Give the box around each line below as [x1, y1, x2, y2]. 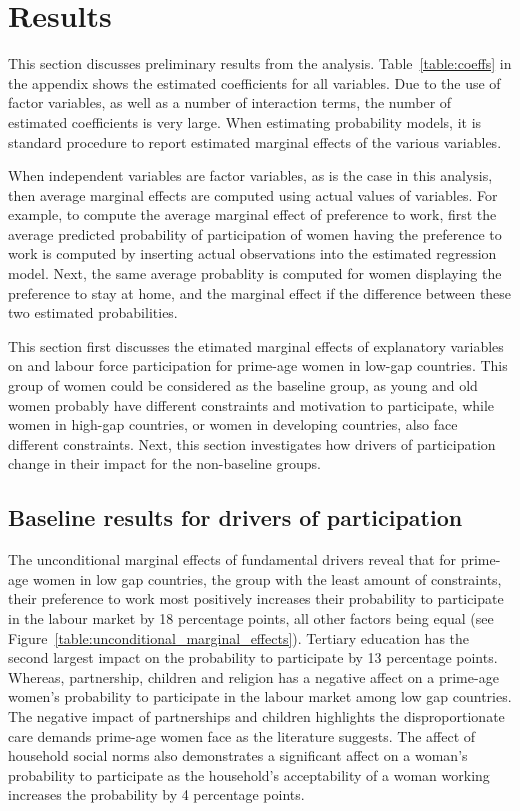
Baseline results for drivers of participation [8, 502, 463, 533]
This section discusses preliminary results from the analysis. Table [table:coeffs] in [8, 53, 512, 74]
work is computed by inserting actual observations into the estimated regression [8, 243, 497, 264]
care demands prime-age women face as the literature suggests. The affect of [8, 725, 476, 746]
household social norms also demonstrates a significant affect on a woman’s [8, 745, 468, 766]
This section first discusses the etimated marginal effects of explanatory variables [8, 335, 504, 356]
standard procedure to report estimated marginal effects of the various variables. [8, 131, 502, 152]
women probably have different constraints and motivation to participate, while [8, 394, 495, 415]
